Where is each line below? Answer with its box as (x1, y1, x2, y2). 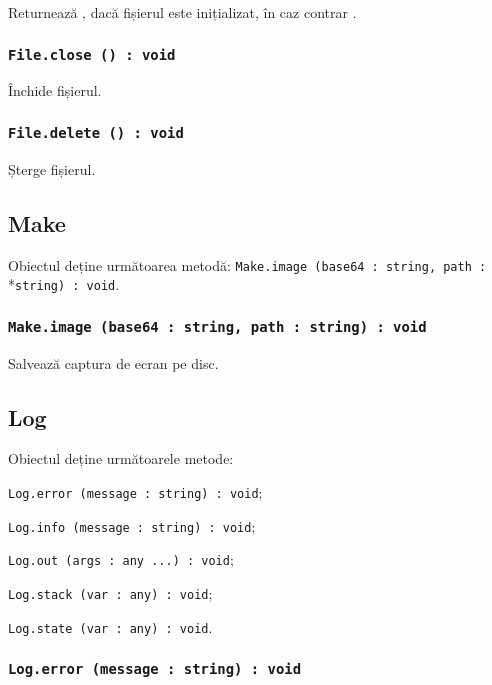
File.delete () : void (8, 124, 184, 141)
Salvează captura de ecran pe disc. (8, 352, 219, 373)
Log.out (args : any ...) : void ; (8, 549, 234, 570)
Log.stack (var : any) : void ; (8, 583, 213, 603)
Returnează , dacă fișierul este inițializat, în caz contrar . (8, 2, 357, 22)
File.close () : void (8, 46, 176, 63)
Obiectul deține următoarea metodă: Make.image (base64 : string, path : (8, 254, 487, 275)
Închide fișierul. (8, 80, 102, 101)
